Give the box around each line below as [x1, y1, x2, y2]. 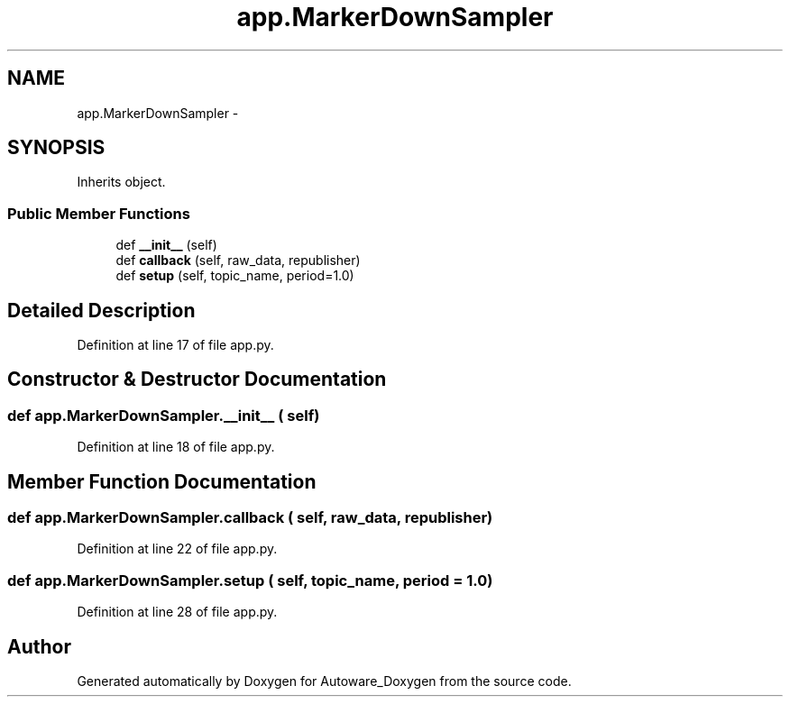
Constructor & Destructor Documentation [7, 368, 387, 391]
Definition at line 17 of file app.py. [77, 337, 274, 353]
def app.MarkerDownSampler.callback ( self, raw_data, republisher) [7, 508, 493, 527]
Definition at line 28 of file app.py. [77, 604, 278, 620]
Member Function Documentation [7, 470, 317, 493]
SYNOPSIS [7, 136, 106, 160]
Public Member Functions [7, 204, 190, 223]
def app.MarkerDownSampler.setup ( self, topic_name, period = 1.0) [7, 571, 493, 590]
